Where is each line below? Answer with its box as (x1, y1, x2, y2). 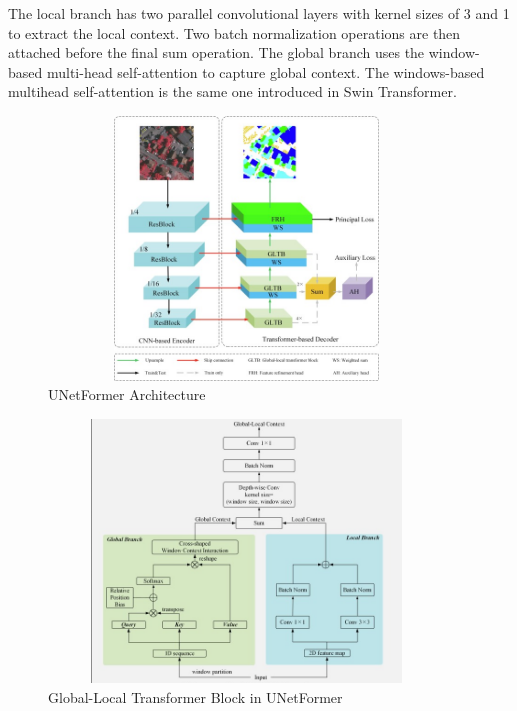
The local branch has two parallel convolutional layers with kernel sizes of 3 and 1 (8, 3, 510, 23)
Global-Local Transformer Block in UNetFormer (48, 686, 343, 707)
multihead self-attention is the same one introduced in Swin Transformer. (8, 81, 457, 102)
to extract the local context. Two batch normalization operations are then (8, 22, 461, 43)
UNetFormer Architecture (48, 384, 206, 405)
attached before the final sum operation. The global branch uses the (8, 42, 425, 63)
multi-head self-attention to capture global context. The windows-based (46, 61, 485, 82)
